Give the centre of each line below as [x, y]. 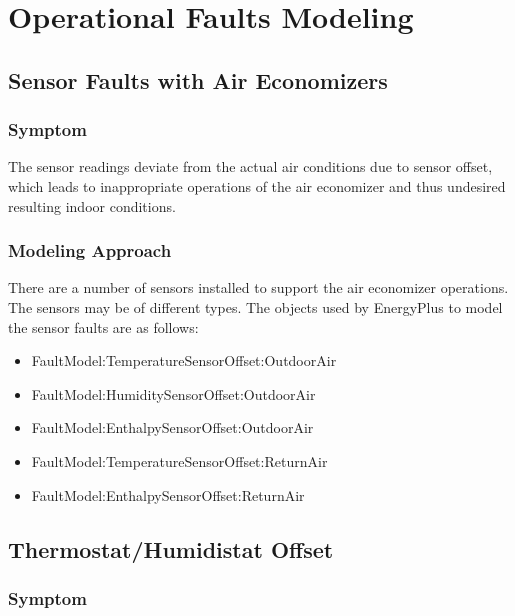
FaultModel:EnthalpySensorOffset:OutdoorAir [172, 427]
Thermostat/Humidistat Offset [171, 548]
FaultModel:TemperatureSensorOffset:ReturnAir [179, 460]
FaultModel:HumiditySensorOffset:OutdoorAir [173, 393]
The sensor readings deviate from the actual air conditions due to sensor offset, [250, 166]
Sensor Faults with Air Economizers [198, 79]
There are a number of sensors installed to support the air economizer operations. [258, 287]
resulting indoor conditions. [92, 205]
